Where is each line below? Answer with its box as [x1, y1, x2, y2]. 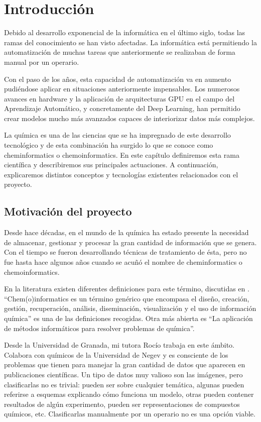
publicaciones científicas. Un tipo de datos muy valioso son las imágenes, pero [4, 369, 243, 379]
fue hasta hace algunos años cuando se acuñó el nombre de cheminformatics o [4, 257, 242, 267]
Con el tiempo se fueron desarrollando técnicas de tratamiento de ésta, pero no [4, 247, 247, 257]
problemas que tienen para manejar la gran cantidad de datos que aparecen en [4, 359, 245, 370]
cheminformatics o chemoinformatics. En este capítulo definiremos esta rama [4, 149, 239, 160]
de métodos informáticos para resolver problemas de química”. [4, 323, 195, 333]
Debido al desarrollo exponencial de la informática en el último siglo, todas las [4, 27, 245, 38]
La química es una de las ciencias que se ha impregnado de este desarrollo [4, 130, 231, 140]
